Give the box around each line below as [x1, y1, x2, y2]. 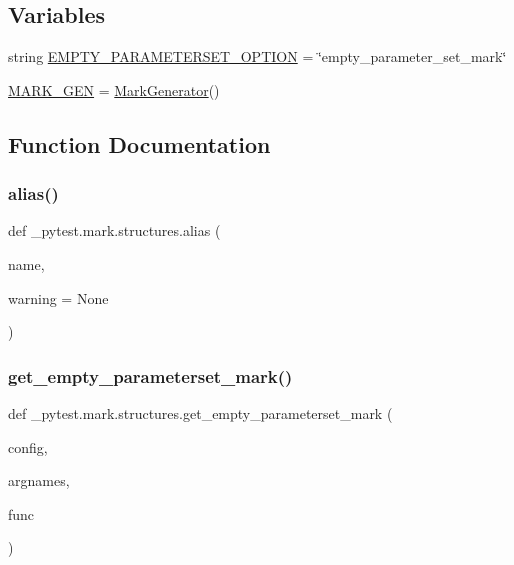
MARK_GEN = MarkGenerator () [8, 79, 220, 100]
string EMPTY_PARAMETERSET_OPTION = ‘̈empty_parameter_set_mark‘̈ [8, 46, 507, 67]
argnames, [8, 470, 70, 491]
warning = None [8, 287, 109, 308]
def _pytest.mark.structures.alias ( [8, 220, 221, 241]
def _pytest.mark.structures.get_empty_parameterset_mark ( [8, 402, 393, 423]
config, [8, 436, 48, 457]
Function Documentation [8, 128, 271, 159]
